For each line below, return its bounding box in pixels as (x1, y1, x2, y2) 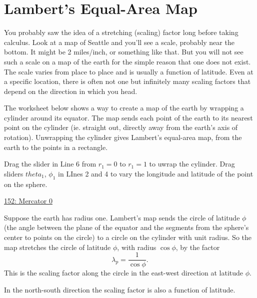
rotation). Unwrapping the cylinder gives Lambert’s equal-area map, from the (4, 132, 242, 142)
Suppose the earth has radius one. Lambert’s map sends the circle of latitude (4, 212, 240, 222)
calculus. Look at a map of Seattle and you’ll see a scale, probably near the (4, 36, 234, 47)
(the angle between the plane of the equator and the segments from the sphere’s (4, 222, 249, 232)
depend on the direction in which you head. (4, 85, 137, 96)
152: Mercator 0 (4, 195, 52, 206)
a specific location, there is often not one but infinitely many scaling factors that (4, 76, 251, 86)
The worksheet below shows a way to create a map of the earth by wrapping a (4, 102, 244, 113)
